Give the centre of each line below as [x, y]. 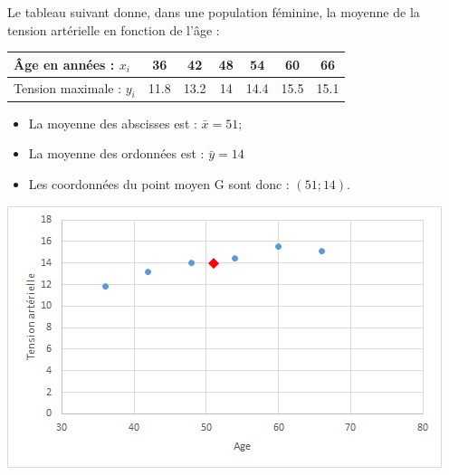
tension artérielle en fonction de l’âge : [114, 29]
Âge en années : [64, 64]
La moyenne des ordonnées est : [116, 153]
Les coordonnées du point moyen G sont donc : [159, 184]
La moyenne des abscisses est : [113, 123]
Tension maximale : [68, 87]
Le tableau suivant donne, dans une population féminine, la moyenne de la [214, 12]
